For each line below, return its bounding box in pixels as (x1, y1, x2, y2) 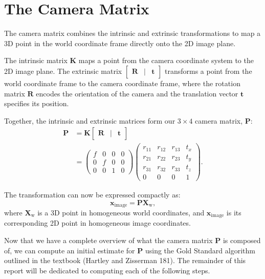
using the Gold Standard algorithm (145, 245, 255, 255)
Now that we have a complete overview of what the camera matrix (4, 235, 213, 245)
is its (226, 207, 241, 217)
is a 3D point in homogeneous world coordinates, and (37, 207, 205, 217)
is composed (223, 235, 261, 245)
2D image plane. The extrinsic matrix (4, 65, 122, 76)
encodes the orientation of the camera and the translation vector (36, 88, 238, 98)
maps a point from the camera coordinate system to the (78, 55, 254, 66)
